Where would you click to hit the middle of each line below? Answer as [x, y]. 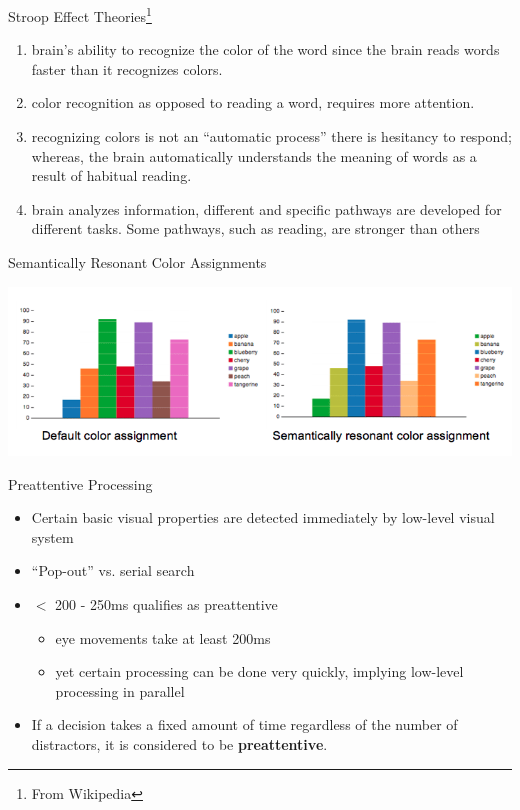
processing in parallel [120, 690]
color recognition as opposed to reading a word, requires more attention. [253, 102]
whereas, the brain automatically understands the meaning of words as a [254, 155]
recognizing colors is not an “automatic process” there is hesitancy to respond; [271, 136]
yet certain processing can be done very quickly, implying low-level [259, 671]
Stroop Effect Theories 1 [80, 14]
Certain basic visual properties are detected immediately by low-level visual [263, 517]
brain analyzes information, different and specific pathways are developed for [266, 208]
